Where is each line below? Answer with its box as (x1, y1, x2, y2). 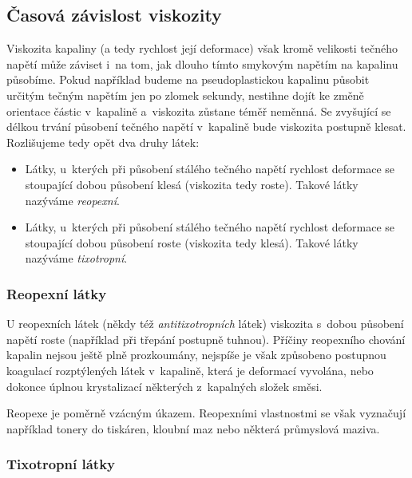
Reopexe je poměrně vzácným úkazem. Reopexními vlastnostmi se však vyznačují (6, 405, 406, 421)
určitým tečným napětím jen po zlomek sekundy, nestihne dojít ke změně (6, 86, 364, 103)
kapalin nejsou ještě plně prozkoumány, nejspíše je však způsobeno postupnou (6, 346, 386, 363)
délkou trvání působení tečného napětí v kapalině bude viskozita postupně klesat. (6, 118, 406, 135)
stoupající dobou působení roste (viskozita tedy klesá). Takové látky (25, 234, 359, 251)
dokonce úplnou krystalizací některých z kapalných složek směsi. (6, 377, 323, 394)
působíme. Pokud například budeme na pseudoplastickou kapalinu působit (6, 71, 370, 88)
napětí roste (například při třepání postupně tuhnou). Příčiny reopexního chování (6, 330, 406, 347)
